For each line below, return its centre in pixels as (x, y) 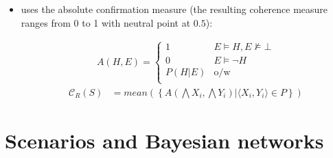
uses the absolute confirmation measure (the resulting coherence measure (174, 9)
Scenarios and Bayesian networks (164, 141)
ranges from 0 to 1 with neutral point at (106, 22)
